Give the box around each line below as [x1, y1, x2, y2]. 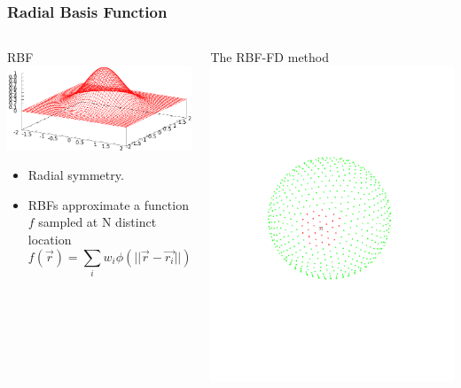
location [27, 229, 72, 248]
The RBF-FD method [210, 48, 330, 66]
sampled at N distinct [38, 213, 157, 231]
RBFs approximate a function [27, 195, 189, 213]
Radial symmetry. [27, 166, 124, 184]
